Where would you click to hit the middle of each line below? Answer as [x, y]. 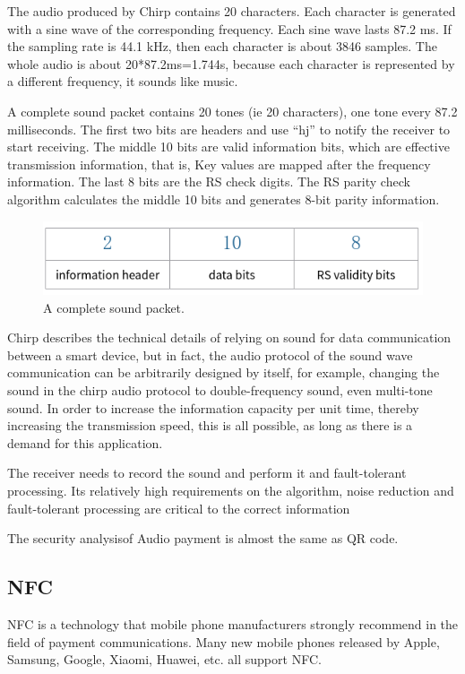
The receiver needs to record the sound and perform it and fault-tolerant [207, 473]
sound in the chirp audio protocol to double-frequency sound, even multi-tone [220, 390]
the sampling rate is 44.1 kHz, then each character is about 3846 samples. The [222, 46]
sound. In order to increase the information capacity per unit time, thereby [213, 407]
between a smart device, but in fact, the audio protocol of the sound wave [210, 354]
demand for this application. [85, 442]
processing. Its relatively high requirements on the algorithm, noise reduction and [231, 491]
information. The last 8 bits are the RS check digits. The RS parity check [209, 181]
